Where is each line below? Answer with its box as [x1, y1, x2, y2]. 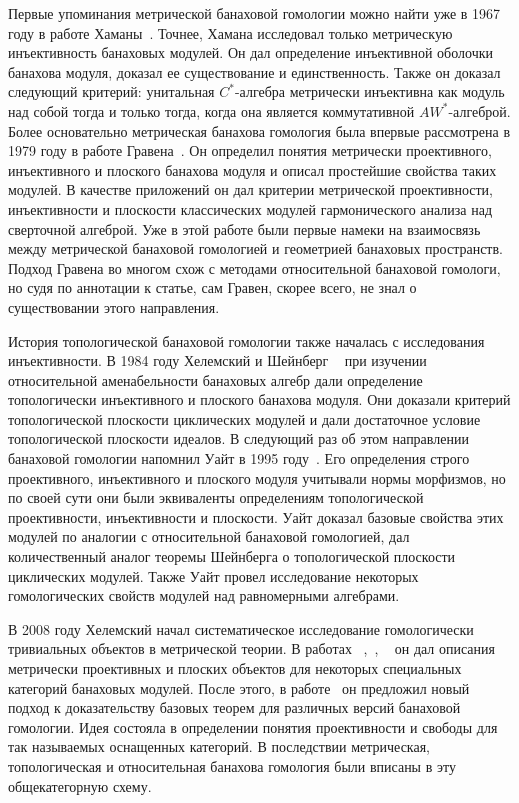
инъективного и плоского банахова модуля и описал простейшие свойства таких [8, 159, 497, 180]
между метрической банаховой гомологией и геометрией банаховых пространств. [8, 238, 503, 259]
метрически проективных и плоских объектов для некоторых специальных [8, 658, 462, 678]
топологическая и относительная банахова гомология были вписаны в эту [8, 755, 456, 776]
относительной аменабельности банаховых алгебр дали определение [8, 369, 423, 390]
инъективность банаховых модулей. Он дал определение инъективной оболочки [8, 42, 494, 63]
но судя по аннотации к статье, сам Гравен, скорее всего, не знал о [8, 277, 417, 298]
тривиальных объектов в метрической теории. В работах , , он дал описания [8, 638, 495, 659]
